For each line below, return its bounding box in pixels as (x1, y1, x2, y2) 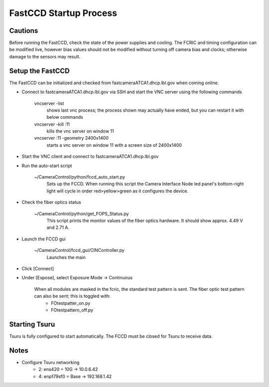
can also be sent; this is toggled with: (34, 293, 111, 299)
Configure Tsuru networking (21, 359, 80, 365)
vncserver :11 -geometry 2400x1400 (34, 135, 109, 141)
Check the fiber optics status (21, 199, 82, 205)
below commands (46, 114, 83, 120)
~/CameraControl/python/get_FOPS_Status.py (34, 210, 129, 216)
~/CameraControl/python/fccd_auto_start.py (34, 174, 126, 180)
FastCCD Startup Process (9, 7, 117, 18)
